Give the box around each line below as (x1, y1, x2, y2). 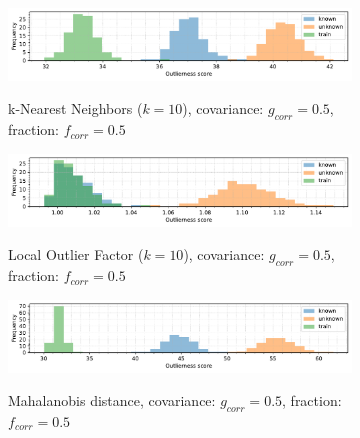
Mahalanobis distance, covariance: (8, 390, 216, 411)
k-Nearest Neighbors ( (8, 98, 143, 119)
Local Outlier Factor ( (8, 244, 144, 265)
